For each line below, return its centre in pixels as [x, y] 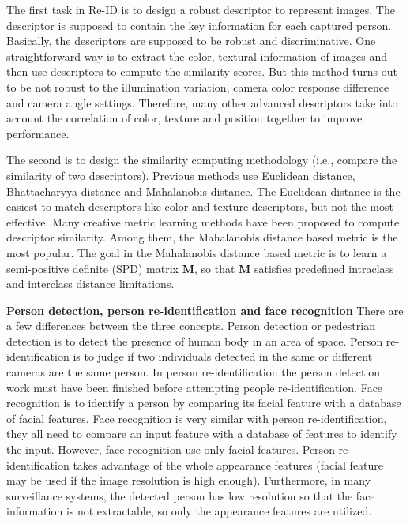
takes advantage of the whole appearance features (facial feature [228, 464]
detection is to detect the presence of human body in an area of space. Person [195, 341]
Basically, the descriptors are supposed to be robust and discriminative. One [191, 41]
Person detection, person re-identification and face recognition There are [205, 310]
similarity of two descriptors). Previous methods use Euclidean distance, [181, 175]
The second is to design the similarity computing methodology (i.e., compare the [202, 160]
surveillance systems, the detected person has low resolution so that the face [191, 495]
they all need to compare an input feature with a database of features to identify [202, 434]
